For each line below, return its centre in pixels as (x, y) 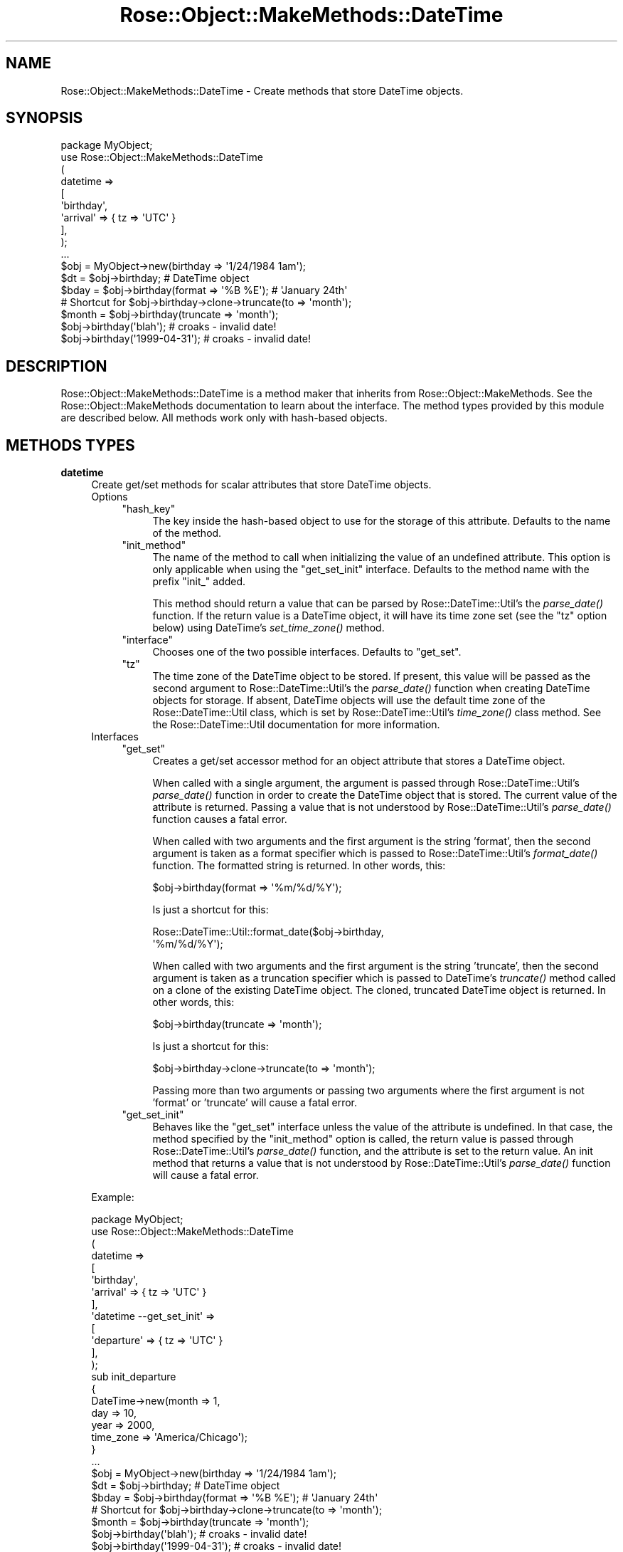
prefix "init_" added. (199, 582)
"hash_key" (149, 509)
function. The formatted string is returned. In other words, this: (299, 866)
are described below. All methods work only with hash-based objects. (224, 418)
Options (110, 497)
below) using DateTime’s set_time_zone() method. (268, 628)
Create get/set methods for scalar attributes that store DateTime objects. (261, 485)
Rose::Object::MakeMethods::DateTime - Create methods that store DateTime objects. (262, 90)
